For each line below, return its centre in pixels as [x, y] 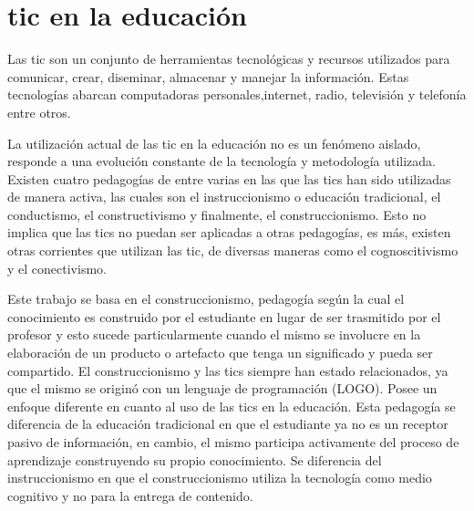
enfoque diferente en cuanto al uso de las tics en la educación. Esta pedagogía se [232, 406]
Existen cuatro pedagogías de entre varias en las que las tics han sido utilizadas [229, 178]
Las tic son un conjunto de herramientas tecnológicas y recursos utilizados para [229, 59]
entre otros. [39, 112]
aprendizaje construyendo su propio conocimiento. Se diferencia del [195, 459]
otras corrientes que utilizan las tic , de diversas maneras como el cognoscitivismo [233, 250]
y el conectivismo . [57, 268]
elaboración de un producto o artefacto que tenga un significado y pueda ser [220, 353]
